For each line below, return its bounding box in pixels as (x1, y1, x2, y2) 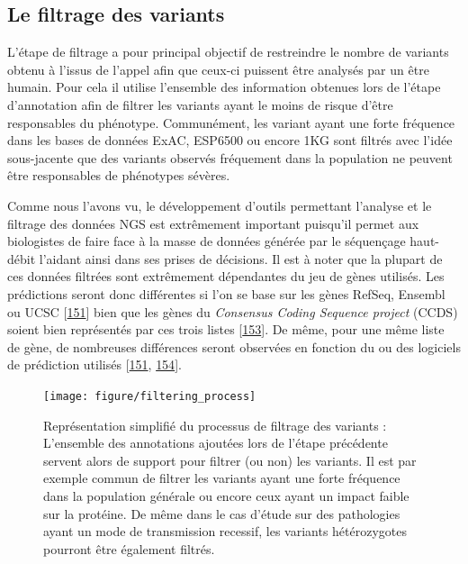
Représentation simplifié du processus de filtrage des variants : (43, 415, 387, 434)
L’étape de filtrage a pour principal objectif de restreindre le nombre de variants (7, 42, 449, 61)
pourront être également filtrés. (43, 539, 215, 558)
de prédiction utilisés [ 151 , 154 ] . (7, 355, 182, 374)
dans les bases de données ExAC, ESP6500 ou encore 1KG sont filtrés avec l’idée (7, 131, 453, 150)
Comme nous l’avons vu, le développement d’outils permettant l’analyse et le (7, 196, 432, 214)
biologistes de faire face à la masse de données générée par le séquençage (7, 232, 406, 250)
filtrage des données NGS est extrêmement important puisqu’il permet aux (7, 214, 419, 232)
